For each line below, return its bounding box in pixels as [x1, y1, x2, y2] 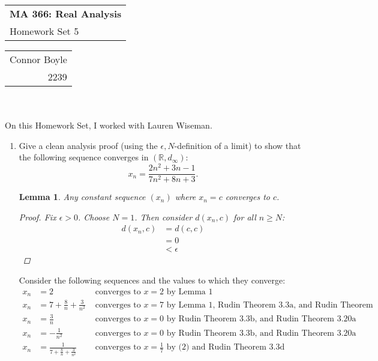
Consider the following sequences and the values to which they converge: [19, 273, 286, 286]
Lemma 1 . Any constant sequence [19, 190, 146, 203]
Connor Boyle [10, 52, 67, 66]
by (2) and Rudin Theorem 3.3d [166, 343, 285, 352]
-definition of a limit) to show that [174, 139, 301, 151]
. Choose [78, 210, 110, 223]
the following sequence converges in [19, 151, 149, 163]
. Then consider [134, 210, 193, 223]
